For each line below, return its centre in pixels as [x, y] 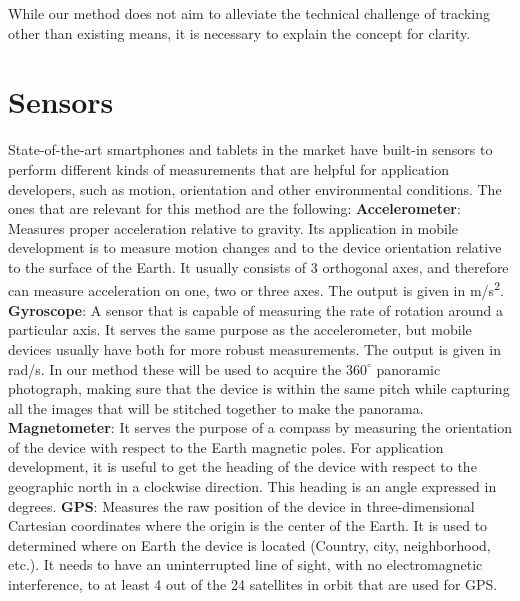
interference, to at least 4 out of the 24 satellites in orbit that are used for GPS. [253, 584]
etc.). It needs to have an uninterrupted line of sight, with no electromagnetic [245, 564]
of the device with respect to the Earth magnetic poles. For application [226, 446]
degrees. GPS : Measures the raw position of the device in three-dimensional [241, 505]
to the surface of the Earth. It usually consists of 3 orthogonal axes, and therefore [258, 266]
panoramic [408, 368]
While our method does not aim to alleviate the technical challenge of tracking [249, 13]
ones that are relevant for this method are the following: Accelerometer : [234, 208]
